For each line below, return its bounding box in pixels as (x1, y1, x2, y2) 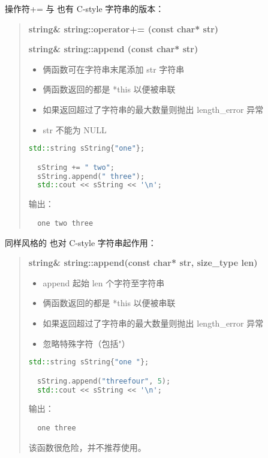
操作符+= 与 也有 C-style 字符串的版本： (5, 2, 164, 14)
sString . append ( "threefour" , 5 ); (37, 376, 171, 385)
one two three (37, 218, 94, 227)
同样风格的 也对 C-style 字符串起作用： (5, 236, 156, 249)
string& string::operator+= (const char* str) (28, 22, 219, 35)
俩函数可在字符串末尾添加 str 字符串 (43, 62, 185, 75)
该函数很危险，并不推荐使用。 (28, 441, 146, 453)
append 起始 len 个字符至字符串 (43, 276, 165, 289)
